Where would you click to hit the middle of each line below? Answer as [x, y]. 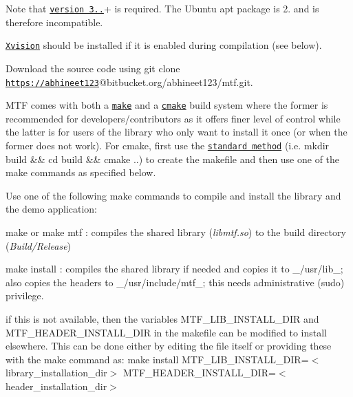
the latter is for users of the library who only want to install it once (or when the [176, 132]
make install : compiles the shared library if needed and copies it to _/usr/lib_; [174, 269]
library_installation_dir [56, 373]
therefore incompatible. [54, 22]
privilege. [25, 296]
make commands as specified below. [81, 172]
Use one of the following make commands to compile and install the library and [173, 195]
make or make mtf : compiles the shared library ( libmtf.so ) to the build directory [176, 232]
